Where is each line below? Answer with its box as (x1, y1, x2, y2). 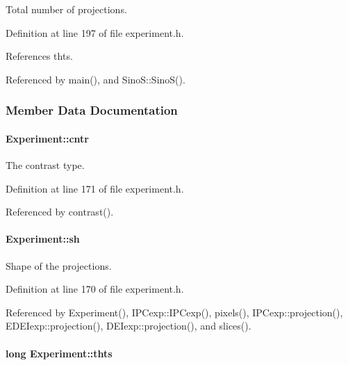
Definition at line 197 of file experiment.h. (6, 25, 184, 40)
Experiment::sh (6, 232, 80, 246)
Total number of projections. (6, 2, 127, 16)
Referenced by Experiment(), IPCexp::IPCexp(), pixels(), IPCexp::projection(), (6, 305, 343, 319)
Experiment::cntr (6, 131, 89, 145)
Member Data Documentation (6, 102, 178, 119)
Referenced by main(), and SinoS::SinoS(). (6, 72, 185, 86)
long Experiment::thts (6, 346, 113, 360)
